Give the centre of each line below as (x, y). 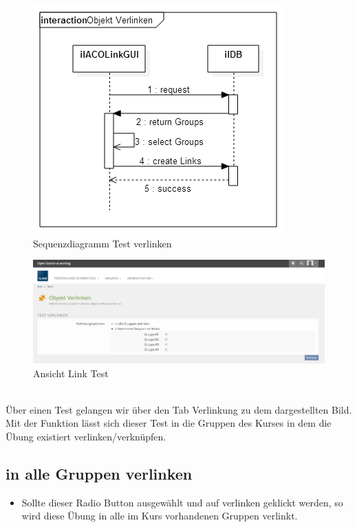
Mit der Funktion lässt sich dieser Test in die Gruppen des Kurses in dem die (169, 423)
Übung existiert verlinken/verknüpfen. (86, 437)
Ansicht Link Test (71, 373)
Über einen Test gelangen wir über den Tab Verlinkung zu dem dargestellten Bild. (179, 409)
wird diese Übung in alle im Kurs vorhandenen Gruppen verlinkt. (160, 516)
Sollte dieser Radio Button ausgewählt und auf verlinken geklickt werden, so (182, 502)
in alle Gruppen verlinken (99, 473)
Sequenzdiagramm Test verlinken (102, 243)
